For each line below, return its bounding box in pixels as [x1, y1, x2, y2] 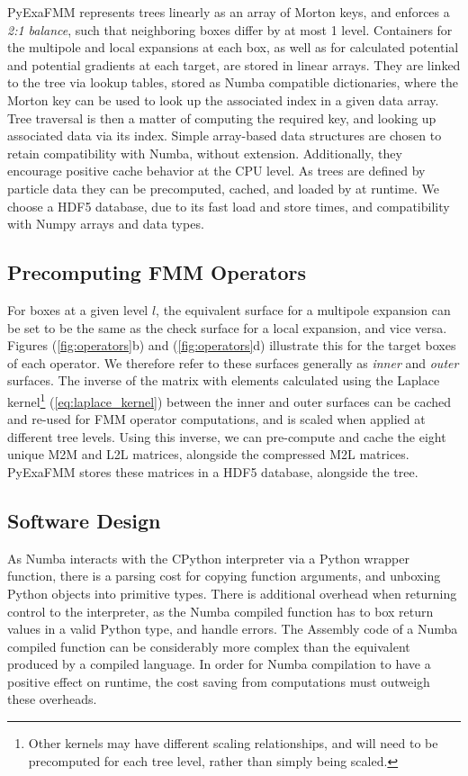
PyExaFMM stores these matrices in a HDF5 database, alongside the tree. [7, 462, 418, 481]
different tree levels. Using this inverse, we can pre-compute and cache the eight [7, 427, 446, 446]
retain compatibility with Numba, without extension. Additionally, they [7, 143, 402, 162]
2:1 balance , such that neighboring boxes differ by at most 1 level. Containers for [7, 20, 453, 39]
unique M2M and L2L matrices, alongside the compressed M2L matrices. [7, 445, 409, 464]
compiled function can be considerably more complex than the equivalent [7, 636, 410, 655]
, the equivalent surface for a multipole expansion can [156, 300, 451, 319]
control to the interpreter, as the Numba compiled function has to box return [7, 601, 434, 620]
